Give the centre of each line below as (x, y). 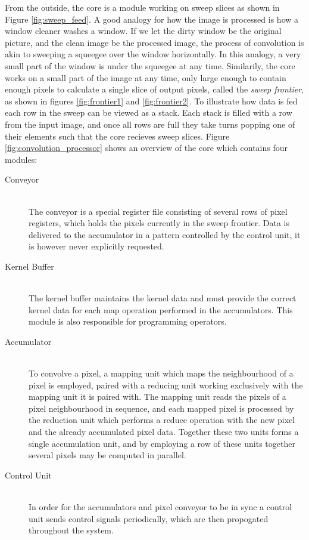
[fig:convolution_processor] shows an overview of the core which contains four (146, 148)
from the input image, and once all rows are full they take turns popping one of (150, 124)
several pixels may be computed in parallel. (107, 455)
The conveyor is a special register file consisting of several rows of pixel (158, 211)
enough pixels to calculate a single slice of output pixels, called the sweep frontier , (154, 89)
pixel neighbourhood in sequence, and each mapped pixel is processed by (161, 408)
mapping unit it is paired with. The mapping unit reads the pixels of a (157, 396)
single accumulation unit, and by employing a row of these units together (162, 443)
